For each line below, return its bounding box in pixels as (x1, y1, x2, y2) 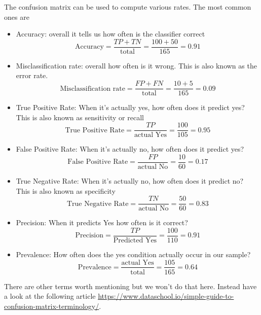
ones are (4, 11, 29, 22)
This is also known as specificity (16, 185, 116, 196)
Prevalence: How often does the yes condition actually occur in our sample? (16, 249, 251, 259)
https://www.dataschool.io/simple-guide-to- (98, 291, 234, 301)
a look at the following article (4, 291, 96, 301)
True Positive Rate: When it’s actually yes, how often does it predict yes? (16, 102, 245, 113)
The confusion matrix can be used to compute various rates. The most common (4, 2, 251, 12)
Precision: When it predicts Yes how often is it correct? (16, 217, 188, 228)
